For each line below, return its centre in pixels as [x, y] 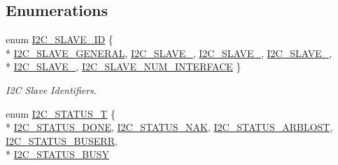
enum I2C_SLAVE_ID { [59, 39]
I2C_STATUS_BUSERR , [62, 140]
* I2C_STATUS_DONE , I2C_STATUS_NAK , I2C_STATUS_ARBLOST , [169, 127]
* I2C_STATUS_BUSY [57, 154]
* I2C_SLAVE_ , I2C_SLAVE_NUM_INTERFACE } [124, 66]
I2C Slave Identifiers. [51, 89]
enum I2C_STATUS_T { [61, 113]
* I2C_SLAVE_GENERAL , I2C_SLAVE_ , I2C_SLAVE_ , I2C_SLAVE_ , [169, 53]
